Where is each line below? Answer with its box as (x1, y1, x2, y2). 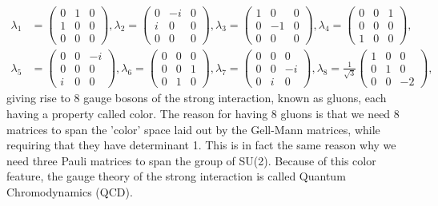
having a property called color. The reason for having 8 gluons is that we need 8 (6, 105, 400, 121)
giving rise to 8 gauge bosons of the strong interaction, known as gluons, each (6, 89, 387, 106)
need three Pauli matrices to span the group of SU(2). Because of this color (6, 152, 376, 168)
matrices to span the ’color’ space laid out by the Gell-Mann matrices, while (6, 121, 380, 137)
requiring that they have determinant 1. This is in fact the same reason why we (6, 137, 396, 153)
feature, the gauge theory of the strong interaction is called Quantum (6, 168, 346, 184)
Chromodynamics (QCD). (6, 183, 133, 200)
